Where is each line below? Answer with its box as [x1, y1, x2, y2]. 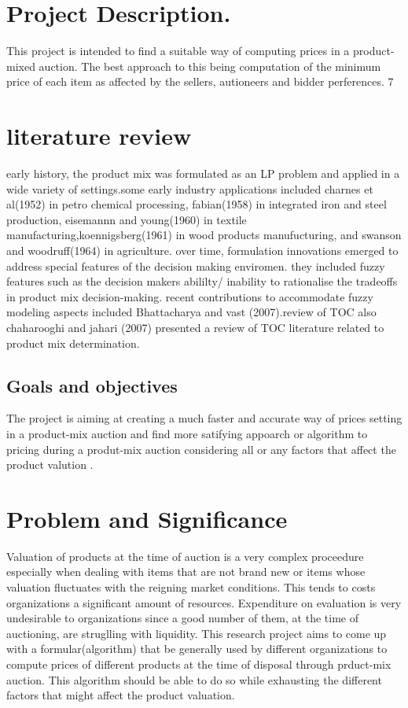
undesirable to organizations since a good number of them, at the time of [6, 610, 358, 626]
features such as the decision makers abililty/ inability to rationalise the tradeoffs [6, 273, 398, 289]
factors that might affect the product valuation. [6, 687, 235, 703]
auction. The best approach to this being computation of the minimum [39, 57, 381, 74]
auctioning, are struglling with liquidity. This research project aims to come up [6, 625, 387, 641]
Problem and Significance [6, 502, 288, 534]
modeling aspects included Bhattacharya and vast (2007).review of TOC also [6, 304, 377, 320]
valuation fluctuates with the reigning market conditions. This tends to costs [6, 579, 376, 596]
